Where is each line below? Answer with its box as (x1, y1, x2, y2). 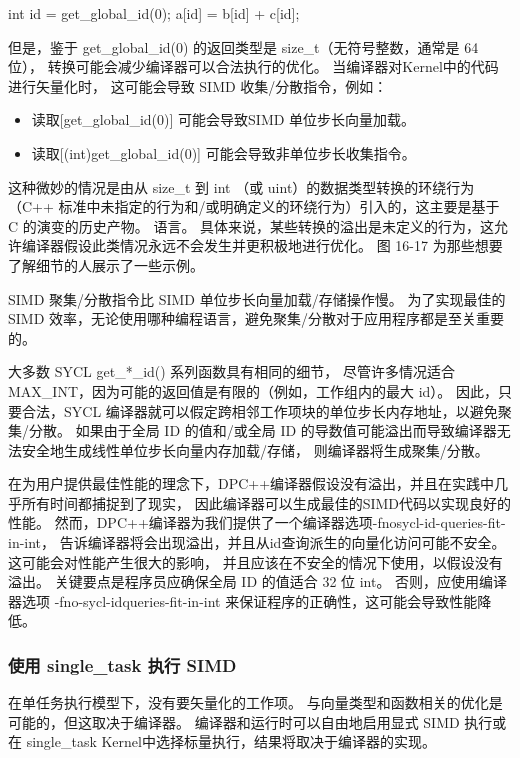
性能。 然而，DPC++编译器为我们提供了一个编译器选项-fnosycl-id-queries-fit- (8, 512, 506, 533)
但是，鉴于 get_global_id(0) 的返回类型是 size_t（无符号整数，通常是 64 (8, 36, 479, 57)
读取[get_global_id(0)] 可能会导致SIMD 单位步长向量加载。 (31, 109, 416, 130)
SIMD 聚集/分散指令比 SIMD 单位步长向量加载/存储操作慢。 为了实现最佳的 (8, 288, 506, 309)
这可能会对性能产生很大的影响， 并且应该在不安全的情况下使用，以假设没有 (8, 551, 503, 572)
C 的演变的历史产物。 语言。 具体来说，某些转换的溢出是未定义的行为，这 (8, 215, 495, 236)
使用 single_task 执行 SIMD (8, 652, 237, 677)
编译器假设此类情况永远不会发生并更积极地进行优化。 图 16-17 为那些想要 (21, 235, 503, 256)
